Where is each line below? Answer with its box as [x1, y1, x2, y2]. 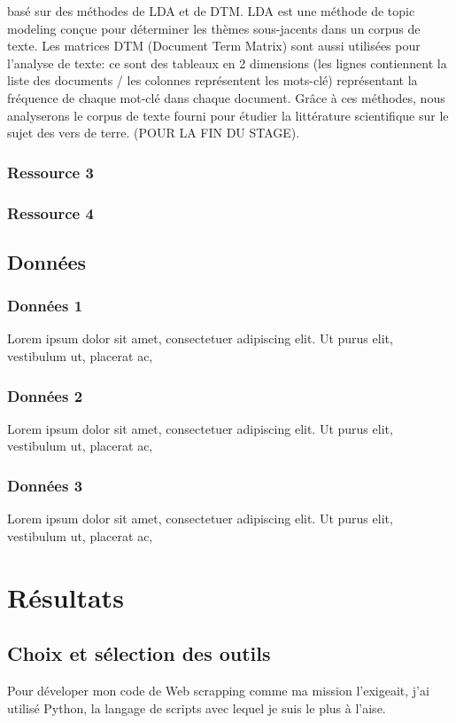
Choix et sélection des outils [7, 640, 271, 667]
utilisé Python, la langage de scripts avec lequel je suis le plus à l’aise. [7, 698, 386, 717]
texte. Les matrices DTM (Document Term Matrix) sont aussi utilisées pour [7, 36, 421, 55]
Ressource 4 [7, 201, 94, 224]
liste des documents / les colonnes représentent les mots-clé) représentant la [7, 71, 418, 90]
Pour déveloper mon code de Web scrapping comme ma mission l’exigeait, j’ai [7, 681, 429, 700]
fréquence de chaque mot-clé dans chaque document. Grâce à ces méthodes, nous [7, 88, 445, 106]
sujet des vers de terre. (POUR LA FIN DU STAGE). [7, 123, 300, 142]
